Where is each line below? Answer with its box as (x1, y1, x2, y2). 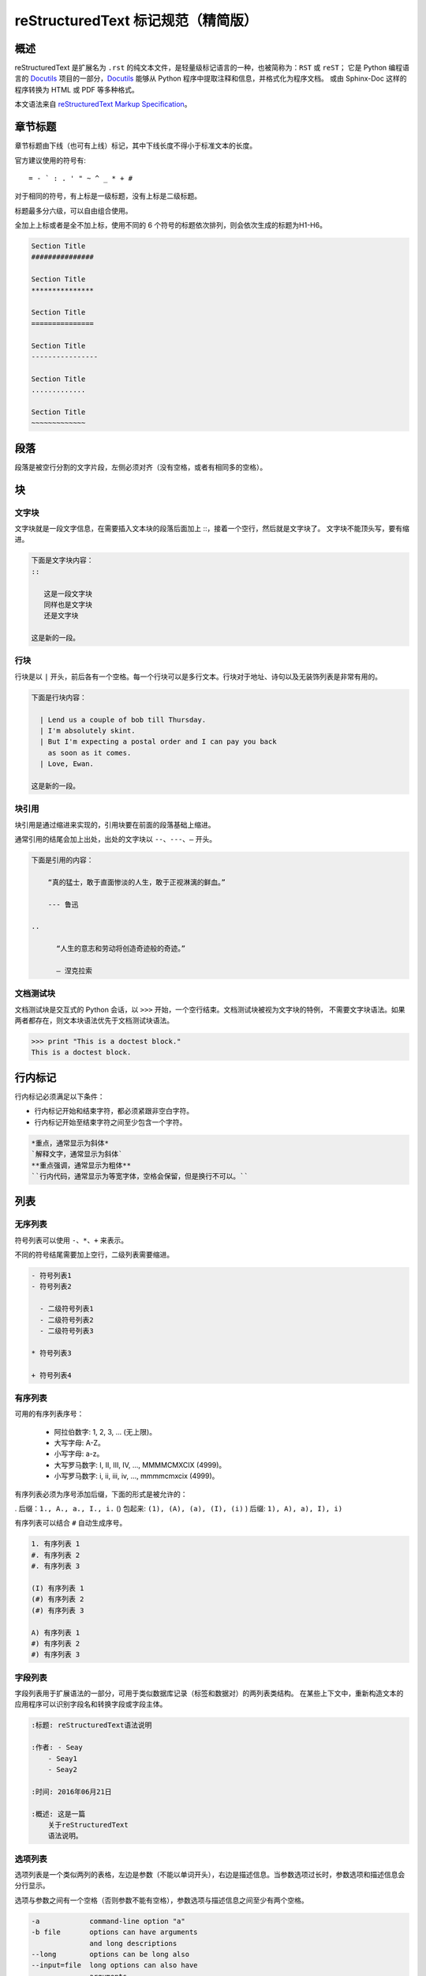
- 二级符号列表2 (39, 1315, 94, 1324)
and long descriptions (89, 1939, 177, 1948)
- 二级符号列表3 (39, 1326, 94, 1335)
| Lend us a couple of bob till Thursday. (39, 715, 207, 724)
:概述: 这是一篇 (31, 1809, 86, 1818)
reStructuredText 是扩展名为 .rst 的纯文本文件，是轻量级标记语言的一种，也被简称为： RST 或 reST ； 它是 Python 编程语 (14, 63, 410, 73)
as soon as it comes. (47, 748, 132, 757)
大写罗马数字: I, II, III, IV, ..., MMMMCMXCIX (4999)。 (54, 1460, 226, 1469)
